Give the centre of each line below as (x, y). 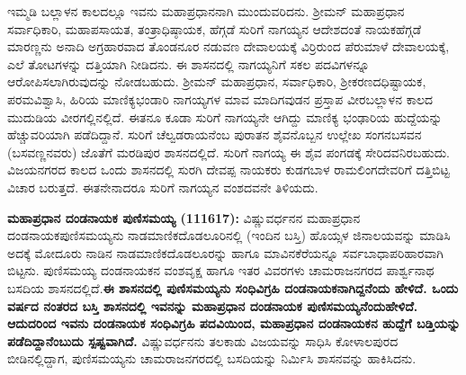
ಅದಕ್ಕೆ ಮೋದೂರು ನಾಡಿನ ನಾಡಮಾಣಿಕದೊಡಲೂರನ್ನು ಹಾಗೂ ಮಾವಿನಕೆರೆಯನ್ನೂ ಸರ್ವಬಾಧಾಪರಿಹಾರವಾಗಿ (226, 252)
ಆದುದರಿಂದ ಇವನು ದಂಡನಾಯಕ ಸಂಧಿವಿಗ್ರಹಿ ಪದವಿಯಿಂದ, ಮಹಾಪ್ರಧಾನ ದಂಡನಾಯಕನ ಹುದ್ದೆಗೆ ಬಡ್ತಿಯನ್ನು (234, 323)
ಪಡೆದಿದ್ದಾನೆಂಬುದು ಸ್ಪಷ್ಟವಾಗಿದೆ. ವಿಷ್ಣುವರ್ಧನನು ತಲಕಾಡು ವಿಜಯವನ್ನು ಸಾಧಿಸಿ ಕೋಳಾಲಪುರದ (203, 340)
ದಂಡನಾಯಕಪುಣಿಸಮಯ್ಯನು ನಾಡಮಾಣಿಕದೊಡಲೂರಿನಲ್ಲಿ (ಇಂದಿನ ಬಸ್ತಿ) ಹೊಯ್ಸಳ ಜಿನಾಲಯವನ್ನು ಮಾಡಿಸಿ (229, 235)
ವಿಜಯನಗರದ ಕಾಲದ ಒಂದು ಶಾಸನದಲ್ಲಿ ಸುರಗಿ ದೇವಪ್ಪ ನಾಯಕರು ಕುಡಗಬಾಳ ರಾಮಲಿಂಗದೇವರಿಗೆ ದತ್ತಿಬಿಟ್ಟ (229, 170)
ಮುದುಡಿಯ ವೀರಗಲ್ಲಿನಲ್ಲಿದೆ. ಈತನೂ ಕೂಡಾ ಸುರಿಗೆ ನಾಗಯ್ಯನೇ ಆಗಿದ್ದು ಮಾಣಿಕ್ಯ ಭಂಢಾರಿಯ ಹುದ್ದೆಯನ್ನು (225, 116)
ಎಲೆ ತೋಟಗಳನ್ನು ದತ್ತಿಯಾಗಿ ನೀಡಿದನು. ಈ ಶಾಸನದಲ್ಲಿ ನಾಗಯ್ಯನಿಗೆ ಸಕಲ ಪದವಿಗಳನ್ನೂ (188, 63)
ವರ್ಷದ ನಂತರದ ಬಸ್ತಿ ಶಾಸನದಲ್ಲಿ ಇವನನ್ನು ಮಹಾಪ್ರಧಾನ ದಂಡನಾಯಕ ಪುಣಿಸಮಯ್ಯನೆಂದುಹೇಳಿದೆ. (213, 305)
